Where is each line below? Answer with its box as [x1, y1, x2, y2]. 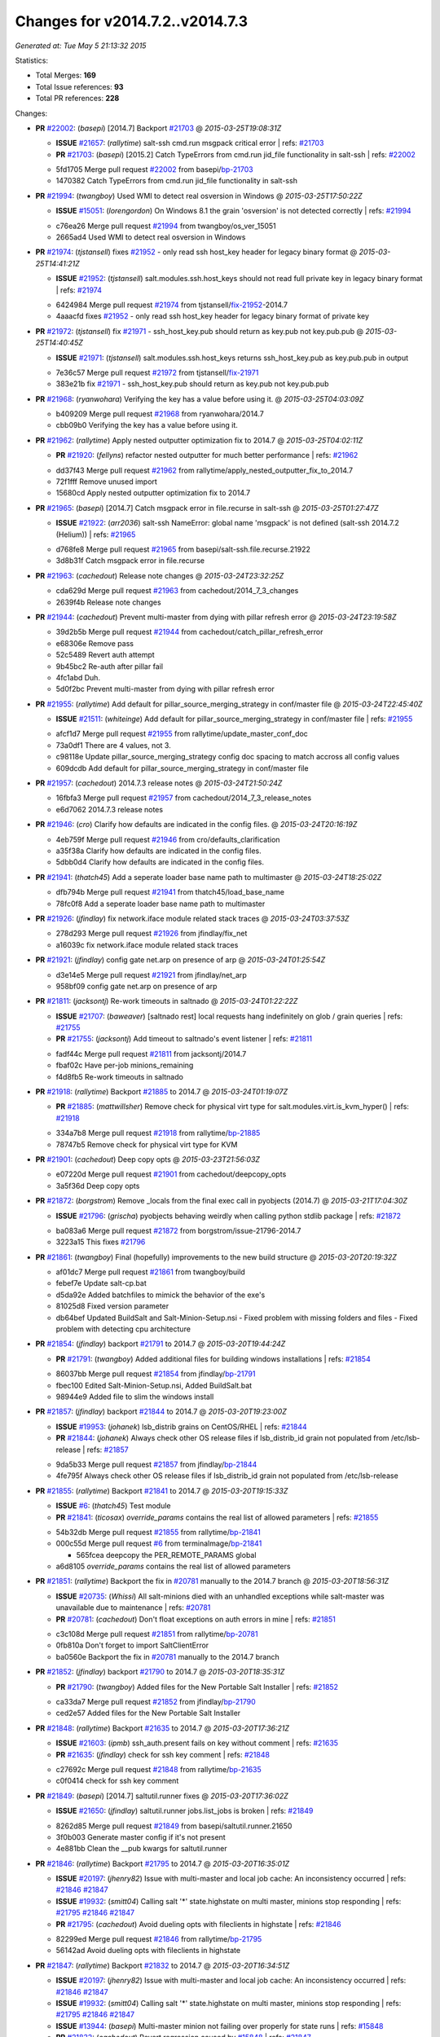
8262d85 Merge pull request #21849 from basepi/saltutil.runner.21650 [55, 1821, 293, 1831]
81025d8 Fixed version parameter [55, 1301, 169, 1311]
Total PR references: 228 [35, 94, 120, 103]
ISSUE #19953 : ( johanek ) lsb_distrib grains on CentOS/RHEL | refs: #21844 [55, 1422, 307, 1432]
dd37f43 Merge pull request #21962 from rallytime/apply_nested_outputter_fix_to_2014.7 [55, 465, 354, 475]
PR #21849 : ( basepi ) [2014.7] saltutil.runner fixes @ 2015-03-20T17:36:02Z [35, 1791, 288, 1801]
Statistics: [15, 55, 49, 65]
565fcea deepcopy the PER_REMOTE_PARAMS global [76, 1550, 257, 1560]
